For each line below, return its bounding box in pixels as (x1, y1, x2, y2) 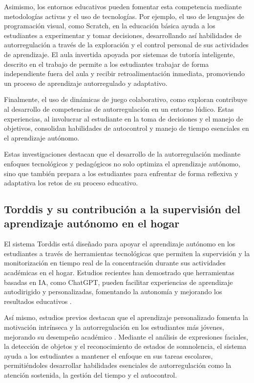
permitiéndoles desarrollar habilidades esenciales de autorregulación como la (4, 360, 232, 370)
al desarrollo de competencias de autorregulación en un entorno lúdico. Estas (4, 103, 234, 114)
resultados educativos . (4, 296, 72, 306)
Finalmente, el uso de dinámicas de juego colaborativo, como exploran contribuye (4, 94, 248, 104)
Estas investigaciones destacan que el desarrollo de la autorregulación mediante (4, 149, 241, 159)
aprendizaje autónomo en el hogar (4, 216, 180, 231)
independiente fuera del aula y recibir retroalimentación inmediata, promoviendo (4, 68, 245, 79)
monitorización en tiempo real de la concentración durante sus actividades (4, 258, 226, 268)
